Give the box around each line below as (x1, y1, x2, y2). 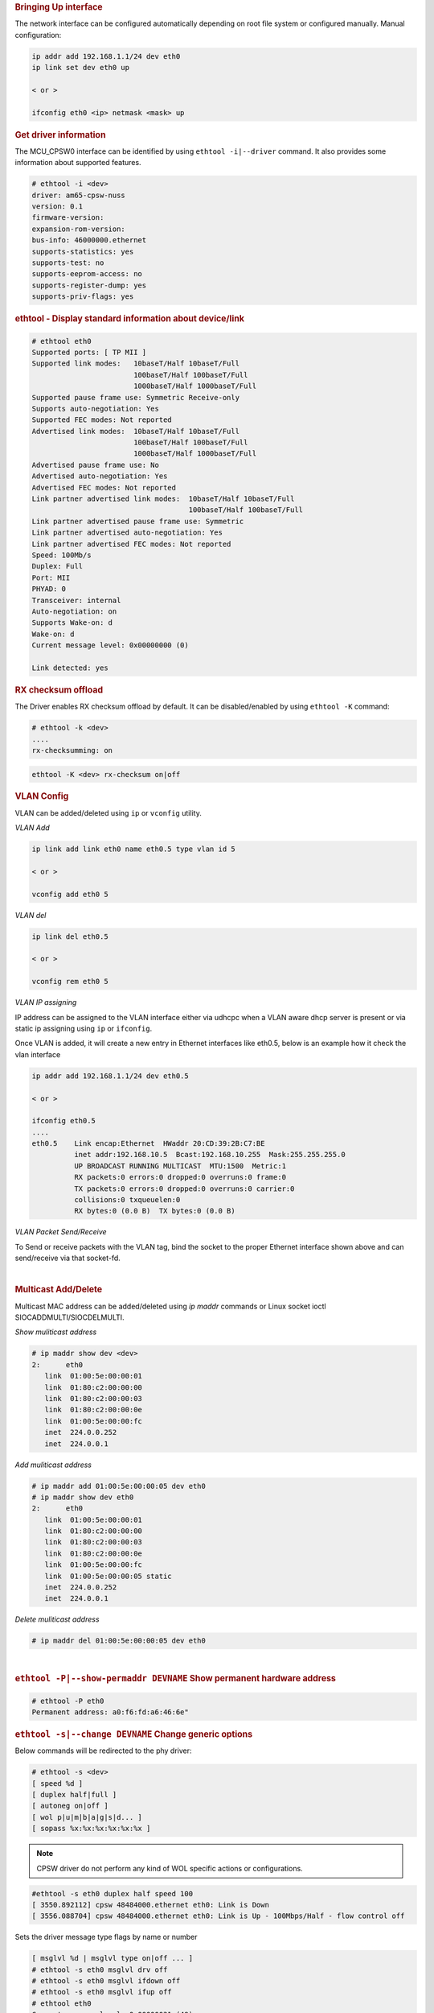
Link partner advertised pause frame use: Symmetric (31, 516, 244, 526)
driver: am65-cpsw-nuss (31, 190, 126, 200)
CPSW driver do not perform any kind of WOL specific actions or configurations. (36, 1863, 303, 1873)
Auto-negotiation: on (31, 606, 117, 616)
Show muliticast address (14, 1327, 97, 1337)
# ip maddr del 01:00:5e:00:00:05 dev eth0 (31, 1636, 207, 1646)
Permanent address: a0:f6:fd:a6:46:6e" (31, 1708, 189, 1717)
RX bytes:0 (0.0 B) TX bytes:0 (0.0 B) (73, 1206, 236, 1216)
